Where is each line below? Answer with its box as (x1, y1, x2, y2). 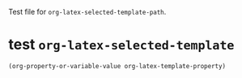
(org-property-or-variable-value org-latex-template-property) (8, 62, 227, 70)
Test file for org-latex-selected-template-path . (8, 7, 167, 16)
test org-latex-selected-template (8, 36, 235, 54)
